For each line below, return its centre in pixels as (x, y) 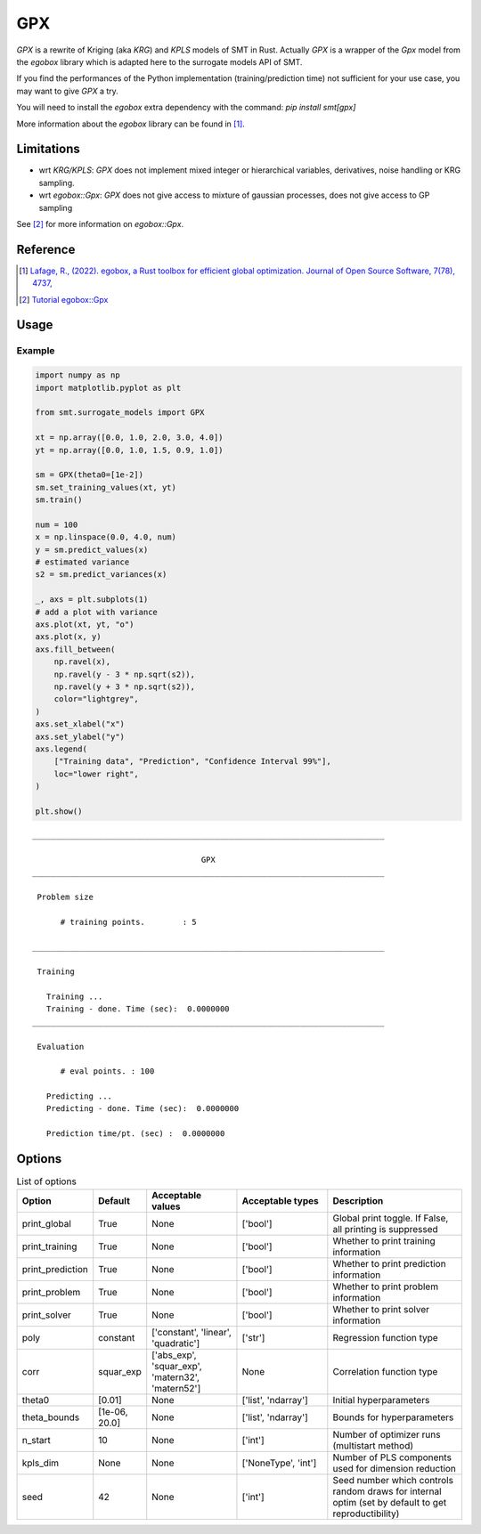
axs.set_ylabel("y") (80, 736)
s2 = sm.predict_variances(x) (101, 575)
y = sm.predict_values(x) (92, 549)
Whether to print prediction (389, 1263)
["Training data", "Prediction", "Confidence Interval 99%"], (192, 762)
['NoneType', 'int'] (279, 1463)
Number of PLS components (392, 1457)
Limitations (48, 149)
